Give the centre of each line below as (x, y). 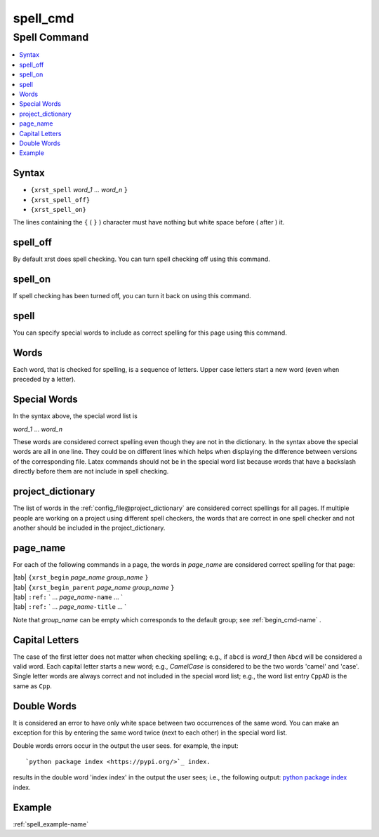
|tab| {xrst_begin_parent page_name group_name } (94, 587)
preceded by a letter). (45, 380)
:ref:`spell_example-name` (51, 824)
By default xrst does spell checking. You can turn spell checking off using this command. (141, 259)
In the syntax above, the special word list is (75, 416)
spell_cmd (44, 18)
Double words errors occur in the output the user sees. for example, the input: (126, 745)
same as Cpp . (33, 686)
